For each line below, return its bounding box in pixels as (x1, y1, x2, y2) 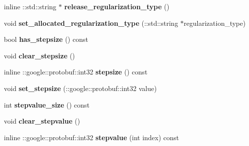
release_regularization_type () (64, 1, 170, 11)
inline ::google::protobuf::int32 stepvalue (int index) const (4, 132, 179, 142)
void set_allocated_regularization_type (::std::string (4, 18, 178, 28)
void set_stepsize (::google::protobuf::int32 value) (4, 83, 157, 93)
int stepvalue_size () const (4, 99, 90, 109)
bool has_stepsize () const (4, 34, 88, 44)
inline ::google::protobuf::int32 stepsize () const (4, 67, 148, 77)
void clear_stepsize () (4, 50, 75, 60)
